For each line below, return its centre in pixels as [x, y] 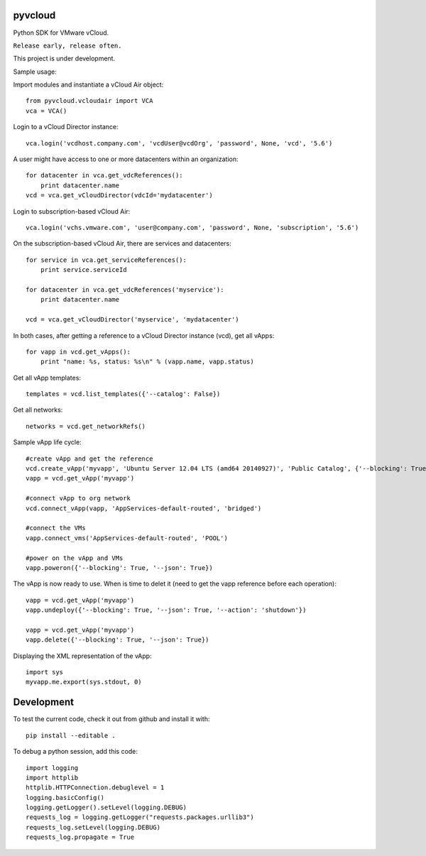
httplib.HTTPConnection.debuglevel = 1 [95, 788]
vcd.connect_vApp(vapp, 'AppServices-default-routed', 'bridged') [144, 508]
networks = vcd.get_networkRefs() [86, 426]
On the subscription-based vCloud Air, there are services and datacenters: [122, 243]
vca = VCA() [47, 111]
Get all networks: [38, 410]
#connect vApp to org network [78, 498]
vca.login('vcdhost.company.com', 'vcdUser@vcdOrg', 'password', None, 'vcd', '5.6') [179, 143]
